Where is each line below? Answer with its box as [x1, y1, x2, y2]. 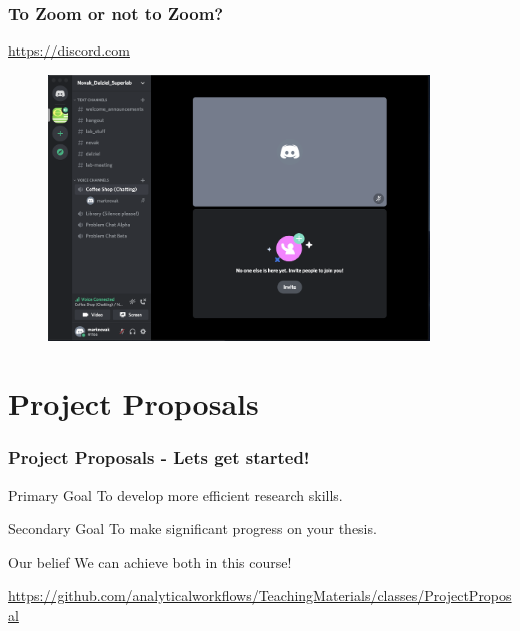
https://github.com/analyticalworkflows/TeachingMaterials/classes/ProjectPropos [8, 585, 512, 606]
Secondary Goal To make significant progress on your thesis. [8, 518, 377, 539]
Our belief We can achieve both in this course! [8, 551, 292, 572]
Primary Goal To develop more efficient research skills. [8, 484, 343, 505]
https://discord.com [8, 40, 130, 61]
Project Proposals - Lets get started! [8, 445, 310, 470]
